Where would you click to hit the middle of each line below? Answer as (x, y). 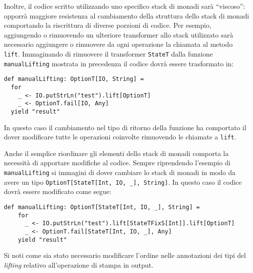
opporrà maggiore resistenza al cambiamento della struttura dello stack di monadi (126, 15)
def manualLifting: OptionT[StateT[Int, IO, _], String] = (102, 207)
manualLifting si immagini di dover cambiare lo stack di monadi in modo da (120, 172)
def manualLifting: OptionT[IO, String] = (74, 79)
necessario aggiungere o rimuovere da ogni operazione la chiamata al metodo (118, 44)
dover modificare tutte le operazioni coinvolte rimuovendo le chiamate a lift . (120, 137)
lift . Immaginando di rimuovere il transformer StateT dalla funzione (108, 53)
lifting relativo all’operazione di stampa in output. (79, 264)
